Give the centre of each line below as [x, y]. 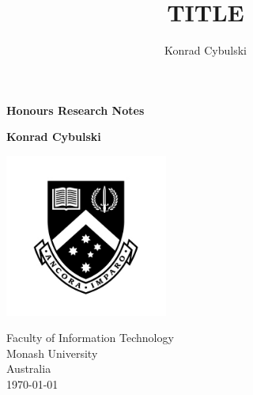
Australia [29, 368]
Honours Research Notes [76, 110]
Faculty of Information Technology [90, 338]
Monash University [52, 353]
